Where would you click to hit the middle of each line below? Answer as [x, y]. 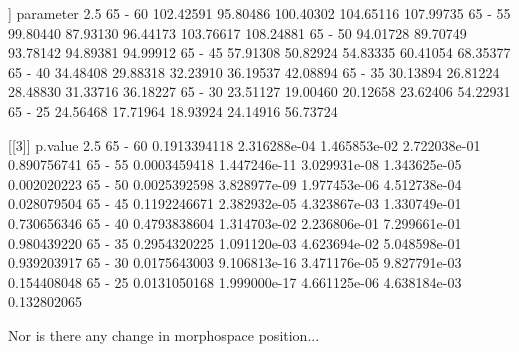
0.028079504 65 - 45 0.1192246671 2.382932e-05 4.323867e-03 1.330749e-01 [235, 203]
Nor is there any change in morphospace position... [164, 334]
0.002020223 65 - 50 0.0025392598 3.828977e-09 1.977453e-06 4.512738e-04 [235, 183]
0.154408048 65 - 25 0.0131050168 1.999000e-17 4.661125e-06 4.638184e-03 [235, 281]
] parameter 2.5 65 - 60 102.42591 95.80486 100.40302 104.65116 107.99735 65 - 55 [259, 13]
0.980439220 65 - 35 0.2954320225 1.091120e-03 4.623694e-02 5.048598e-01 [235, 242]
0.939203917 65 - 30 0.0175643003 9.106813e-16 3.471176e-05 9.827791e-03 [235, 262]
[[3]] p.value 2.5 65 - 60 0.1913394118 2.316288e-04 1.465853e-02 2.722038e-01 [244, 144]
